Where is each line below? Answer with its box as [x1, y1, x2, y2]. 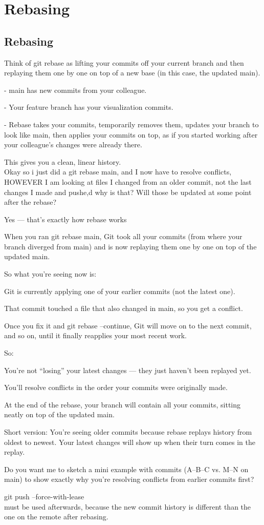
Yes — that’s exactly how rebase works [4, 213, 127, 224]
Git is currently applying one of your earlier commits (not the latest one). [4, 285, 235, 296]
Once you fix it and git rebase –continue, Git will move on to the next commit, [4, 320, 252, 330]
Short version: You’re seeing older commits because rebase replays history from [4, 426, 252, 437]
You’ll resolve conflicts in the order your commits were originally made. [4, 382, 228, 393]
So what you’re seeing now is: [4, 268, 97, 279]
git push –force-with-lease [4, 491, 84, 501]
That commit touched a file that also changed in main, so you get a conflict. [4, 303, 243, 314]
